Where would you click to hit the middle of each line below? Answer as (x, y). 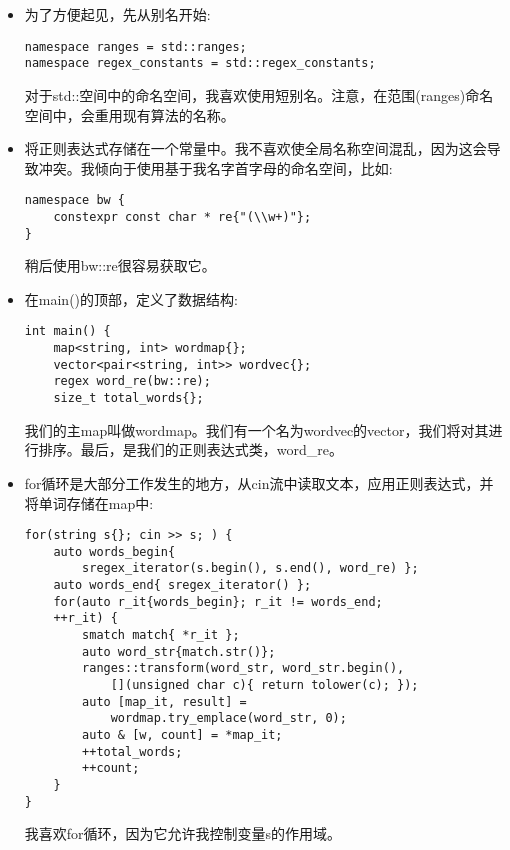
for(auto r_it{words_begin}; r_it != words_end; (218, 601)
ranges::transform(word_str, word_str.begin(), (243, 668)
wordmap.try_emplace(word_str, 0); (228, 718)
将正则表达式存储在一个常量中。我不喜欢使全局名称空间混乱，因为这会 (255, 148)
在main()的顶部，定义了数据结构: (131, 298)
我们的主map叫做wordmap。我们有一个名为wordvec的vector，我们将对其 (256, 429)
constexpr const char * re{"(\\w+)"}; (182, 216)
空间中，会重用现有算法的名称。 (129, 114)
